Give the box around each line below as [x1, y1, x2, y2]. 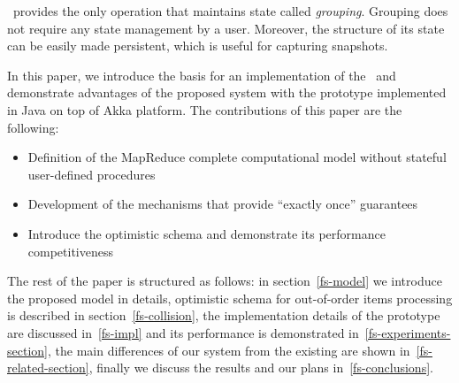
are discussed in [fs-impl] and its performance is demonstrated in [7, 323, 359, 341]
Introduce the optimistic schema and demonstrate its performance [27, 224, 386, 242]
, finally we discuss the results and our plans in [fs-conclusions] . [88, 358, 433, 377]
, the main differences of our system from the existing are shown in [47, 341, 410, 359]
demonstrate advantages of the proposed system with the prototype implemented [7, 83, 447, 102]
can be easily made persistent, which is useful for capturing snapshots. [7, 36, 388, 55]
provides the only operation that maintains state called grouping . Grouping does [12, 2, 448, 19]
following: [7, 118, 59, 136]
